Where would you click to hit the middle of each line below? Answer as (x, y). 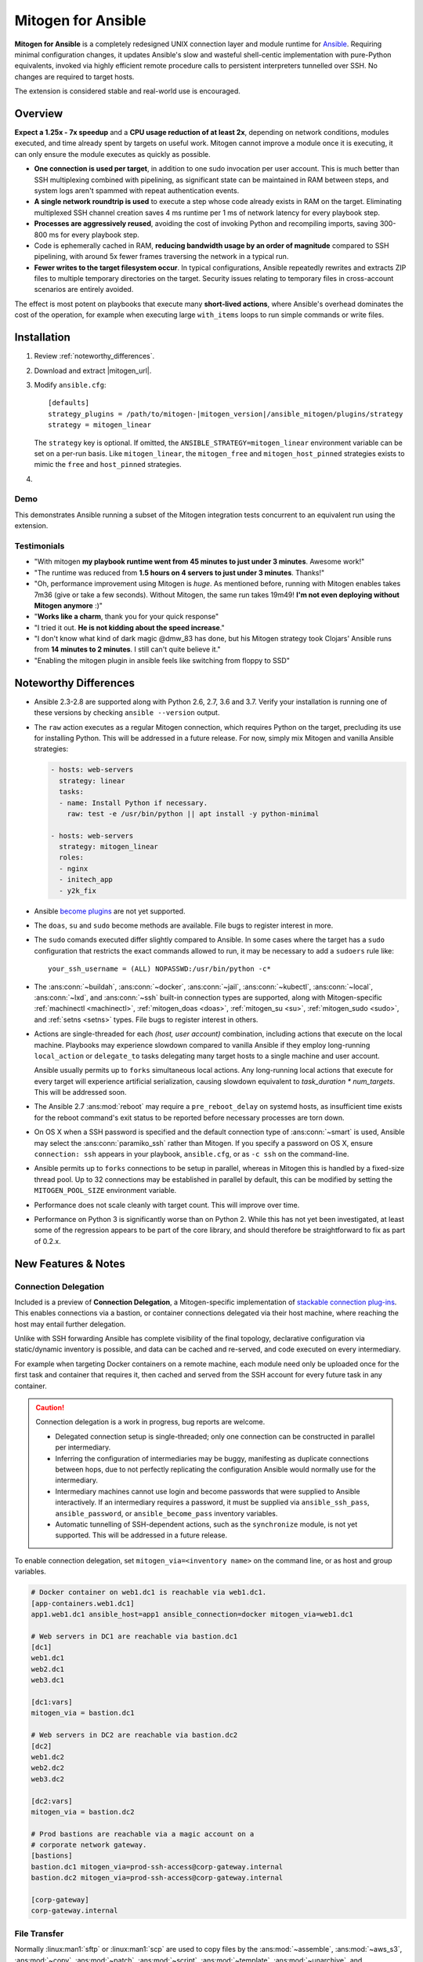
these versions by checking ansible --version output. (127, 713)
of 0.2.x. (48, 1241)
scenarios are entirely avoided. (84, 290)
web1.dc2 (48, 1757)
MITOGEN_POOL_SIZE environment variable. (105, 1191)
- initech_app (86, 880)
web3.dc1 (48, 1680)
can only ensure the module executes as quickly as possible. (112, 154)
